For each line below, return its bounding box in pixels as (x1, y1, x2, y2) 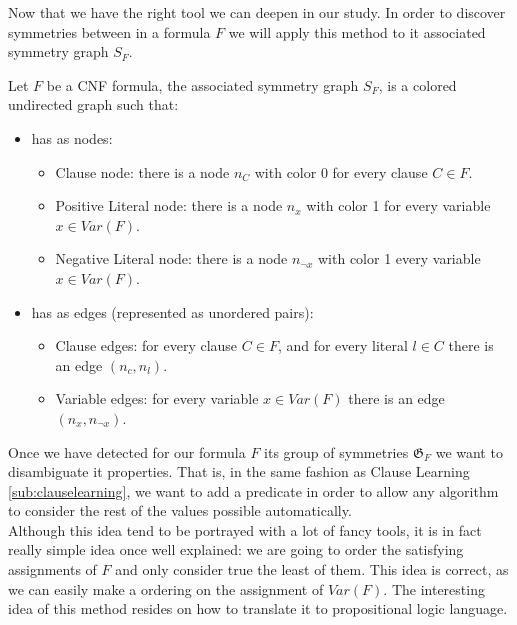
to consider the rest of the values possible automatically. (8, 500, 352, 521)
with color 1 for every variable (306, 195, 491, 216)
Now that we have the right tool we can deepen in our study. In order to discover (8, 2, 506, 22)
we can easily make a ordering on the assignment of (8, 578, 324, 599)
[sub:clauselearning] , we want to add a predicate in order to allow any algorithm (8, 480, 499, 501)
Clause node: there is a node (55, 161, 230, 182)
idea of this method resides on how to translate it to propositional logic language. (8, 598, 508, 619)
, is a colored (378, 74, 457, 95)
